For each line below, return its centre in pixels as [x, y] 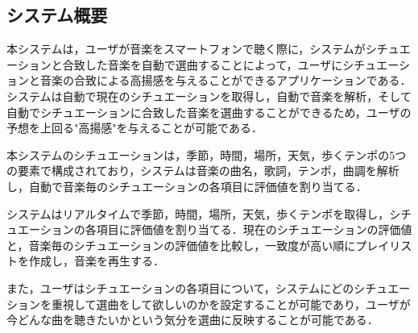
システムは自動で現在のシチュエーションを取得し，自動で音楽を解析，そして [209, 96]
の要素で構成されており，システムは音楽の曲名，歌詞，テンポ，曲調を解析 [203, 171]
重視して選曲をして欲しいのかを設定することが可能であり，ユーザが [231, 304]
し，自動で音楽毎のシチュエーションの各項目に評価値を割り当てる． [187, 186]
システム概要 [57, 15]
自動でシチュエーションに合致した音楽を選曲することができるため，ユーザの [209, 112]
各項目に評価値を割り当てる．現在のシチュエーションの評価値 [248, 229]
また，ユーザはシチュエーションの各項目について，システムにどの [180, 287]
